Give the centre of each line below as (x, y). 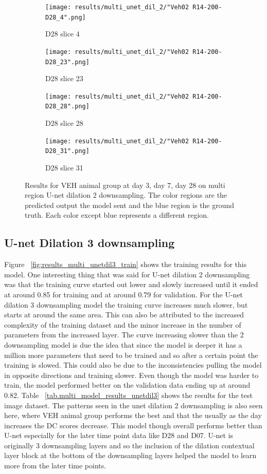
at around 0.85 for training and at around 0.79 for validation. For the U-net (124, 294)
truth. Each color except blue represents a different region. (117, 215)
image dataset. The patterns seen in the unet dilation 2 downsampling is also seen (133, 405)
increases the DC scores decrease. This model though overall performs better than (133, 425)
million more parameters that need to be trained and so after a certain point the (131, 355)
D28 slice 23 (64, 78)
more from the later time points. (55, 466)
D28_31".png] (67, 151)
